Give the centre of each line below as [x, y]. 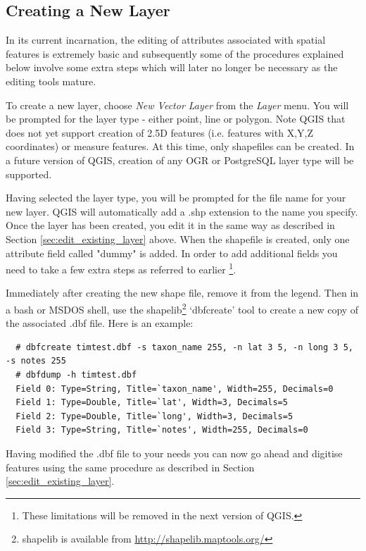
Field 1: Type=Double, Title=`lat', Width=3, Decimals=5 [152, 403]
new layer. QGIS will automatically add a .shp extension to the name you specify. [182, 211]
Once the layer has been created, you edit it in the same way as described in [170, 225]
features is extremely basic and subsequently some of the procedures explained [175, 53]
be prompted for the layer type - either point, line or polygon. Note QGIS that [176, 119]
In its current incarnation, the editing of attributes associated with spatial [166, 40]
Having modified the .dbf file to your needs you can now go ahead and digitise [174, 453]
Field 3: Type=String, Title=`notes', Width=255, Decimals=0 [162, 430]
